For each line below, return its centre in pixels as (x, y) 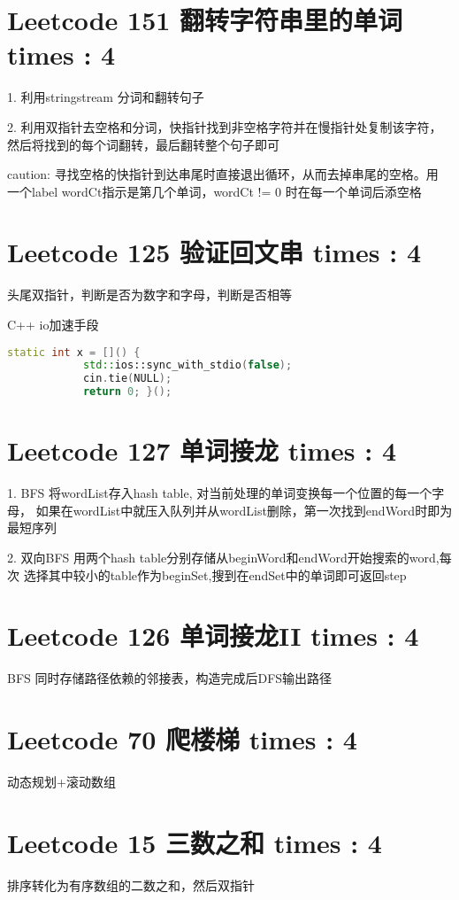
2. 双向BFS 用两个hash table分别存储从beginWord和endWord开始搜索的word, (223, 557)
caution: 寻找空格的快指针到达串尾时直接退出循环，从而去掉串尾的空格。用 (223, 174)
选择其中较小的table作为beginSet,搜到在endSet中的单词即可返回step (215, 574)
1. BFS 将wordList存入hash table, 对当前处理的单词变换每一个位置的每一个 (220, 493)
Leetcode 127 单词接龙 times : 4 (202, 450)
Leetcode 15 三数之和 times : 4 (195, 842)
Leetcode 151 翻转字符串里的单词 (205, 20)
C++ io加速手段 (53, 324)
